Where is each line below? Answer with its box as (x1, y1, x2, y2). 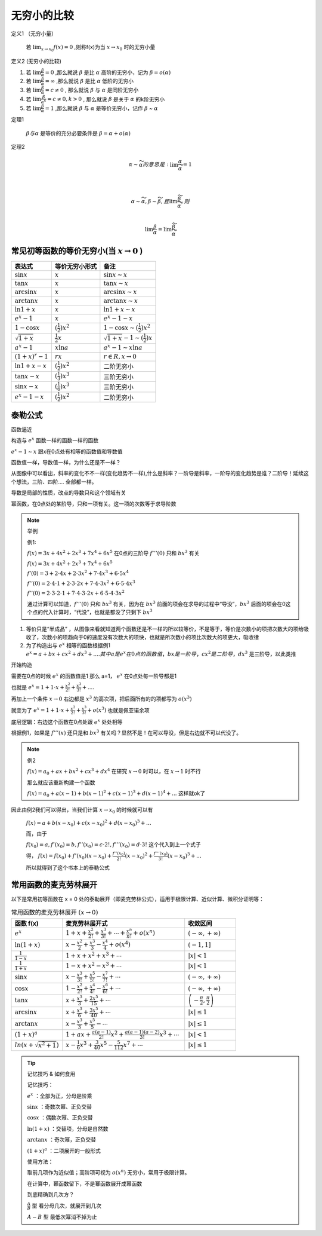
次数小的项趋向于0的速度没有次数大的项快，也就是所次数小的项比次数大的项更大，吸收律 (41, 634, 259, 641)
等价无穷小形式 (54, 262, 97, 270)
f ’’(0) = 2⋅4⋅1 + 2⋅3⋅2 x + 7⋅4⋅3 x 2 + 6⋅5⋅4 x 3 (27, 579, 135, 587)
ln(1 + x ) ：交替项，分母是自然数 (27, 1125, 109, 1132)
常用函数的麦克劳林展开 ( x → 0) (11, 908, 98, 917)
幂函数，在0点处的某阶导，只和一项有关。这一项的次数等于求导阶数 (11, 500, 177, 507)
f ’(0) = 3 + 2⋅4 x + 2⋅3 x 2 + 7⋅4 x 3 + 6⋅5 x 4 (27, 569, 129, 577)
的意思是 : (143, 161, 169, 168)
